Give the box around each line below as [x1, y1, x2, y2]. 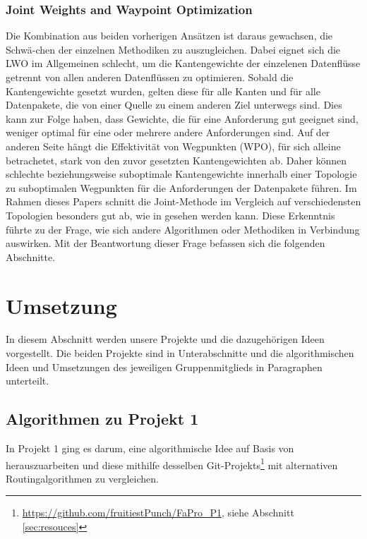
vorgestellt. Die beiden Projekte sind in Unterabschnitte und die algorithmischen [6, 346, 354, 361]
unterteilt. [6, 373, 49, 388]
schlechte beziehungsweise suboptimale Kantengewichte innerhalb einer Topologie [6, 166, 357, 181]
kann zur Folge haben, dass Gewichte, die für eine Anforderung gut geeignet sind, [6, 111, 359, 126]
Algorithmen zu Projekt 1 [6, 408, 199, 430]
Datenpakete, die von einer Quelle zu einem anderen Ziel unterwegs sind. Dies [6, 97, 342, 112]
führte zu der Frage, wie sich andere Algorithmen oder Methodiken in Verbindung [6, 222, 360, 236]
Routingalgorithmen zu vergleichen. [6, 471, 159, 485]
